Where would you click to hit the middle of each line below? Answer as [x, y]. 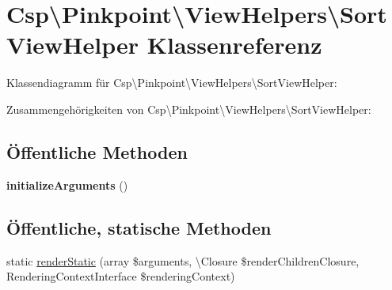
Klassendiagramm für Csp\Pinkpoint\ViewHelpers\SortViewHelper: [172, 83]
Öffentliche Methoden [97, 151]
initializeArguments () [67, 185]
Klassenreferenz [234, 45]
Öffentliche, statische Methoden [139, 227]
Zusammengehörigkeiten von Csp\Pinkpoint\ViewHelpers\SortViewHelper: [189, 109]
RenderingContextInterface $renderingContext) [121, 276]
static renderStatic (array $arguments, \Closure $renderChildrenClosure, [183, 260]
